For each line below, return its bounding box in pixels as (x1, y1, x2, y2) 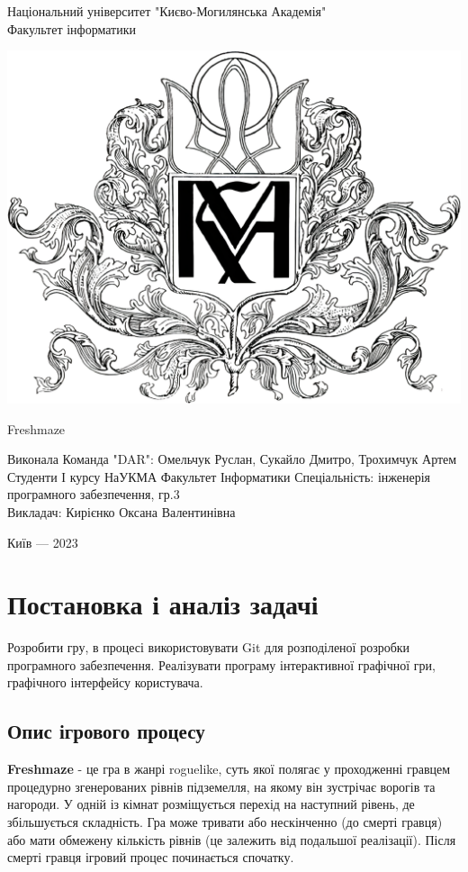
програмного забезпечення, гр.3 (7, 485, 180, 504)
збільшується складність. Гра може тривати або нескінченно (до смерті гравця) (7, 813, 443, 831)
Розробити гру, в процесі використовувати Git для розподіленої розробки (7, 638, 410, 657)
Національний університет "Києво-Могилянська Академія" (7, 2, 327, 20)
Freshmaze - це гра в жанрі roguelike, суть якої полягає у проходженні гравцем (7, 759, 451, 778)
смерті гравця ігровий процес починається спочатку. (7, 848, 294, 867)
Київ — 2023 (7, 532, 78, 551)
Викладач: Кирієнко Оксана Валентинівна (7, 502, 236, 521)
